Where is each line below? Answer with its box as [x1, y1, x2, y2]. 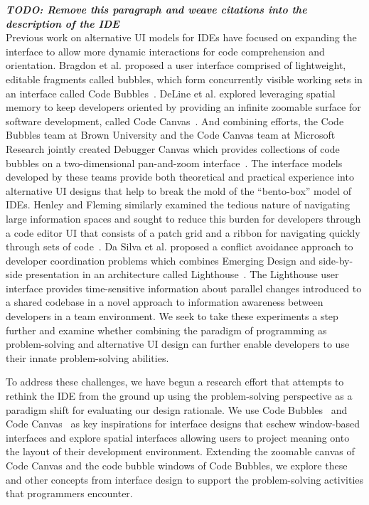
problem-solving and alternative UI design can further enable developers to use [6, 336, 350, 351]
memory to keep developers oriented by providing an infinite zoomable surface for [6, 100, 361, 115]
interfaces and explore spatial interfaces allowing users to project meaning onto [6, 430, 350, 445]
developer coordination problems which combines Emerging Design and [6, 253, 316, 267]
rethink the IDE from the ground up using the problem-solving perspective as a [6, 388, 353, 403]
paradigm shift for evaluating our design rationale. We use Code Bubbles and [6, 402, 348, 417]
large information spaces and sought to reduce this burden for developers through [6, 211, 361, 225]
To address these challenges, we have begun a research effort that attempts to [6, 374, 344, 389]
